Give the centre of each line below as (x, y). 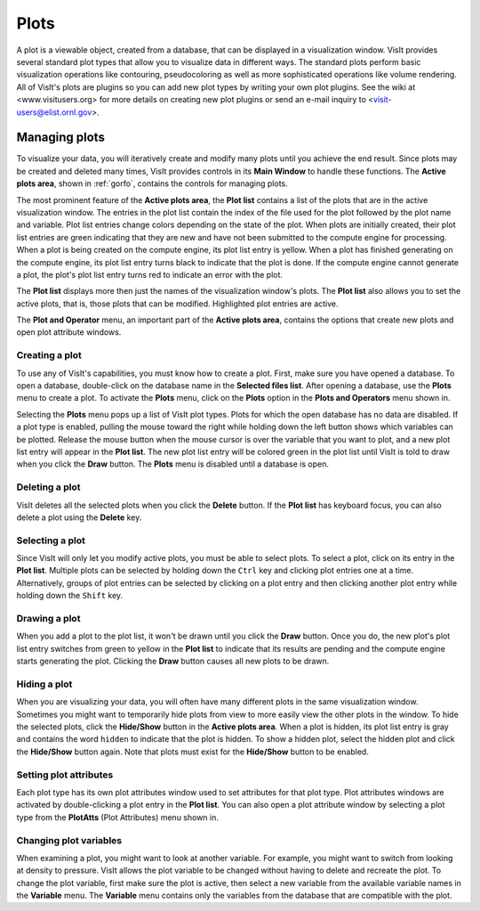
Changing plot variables (69, 840)
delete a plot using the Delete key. (79, 517)
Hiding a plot (44, 684)
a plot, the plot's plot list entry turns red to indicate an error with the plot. (150, 274)
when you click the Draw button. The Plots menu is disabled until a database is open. (172, 464)
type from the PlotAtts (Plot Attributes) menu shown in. (118, 817)
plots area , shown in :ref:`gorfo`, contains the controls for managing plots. (152, 183)
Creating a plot (49, 355)
